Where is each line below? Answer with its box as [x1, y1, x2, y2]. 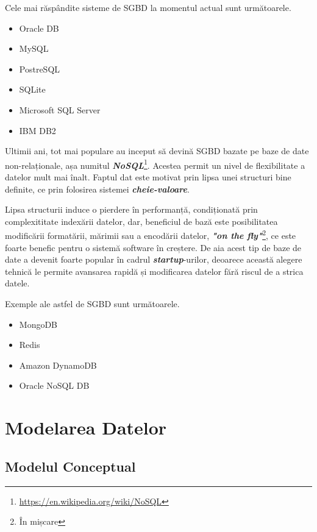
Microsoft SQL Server [19, 103, 101, 116]
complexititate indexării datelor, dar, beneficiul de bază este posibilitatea [5, 215, 278, 227]
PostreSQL [19, 62, 60, 75]
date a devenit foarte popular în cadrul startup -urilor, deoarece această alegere [5, 253, 302, 266]
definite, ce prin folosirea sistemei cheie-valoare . [5, 182, 190, 195]
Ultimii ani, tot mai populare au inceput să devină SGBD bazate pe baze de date [5, 144, 309, 157]
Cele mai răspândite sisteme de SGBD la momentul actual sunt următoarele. [5, 1, 291, 13]
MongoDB [19, 317, 58, 330]
